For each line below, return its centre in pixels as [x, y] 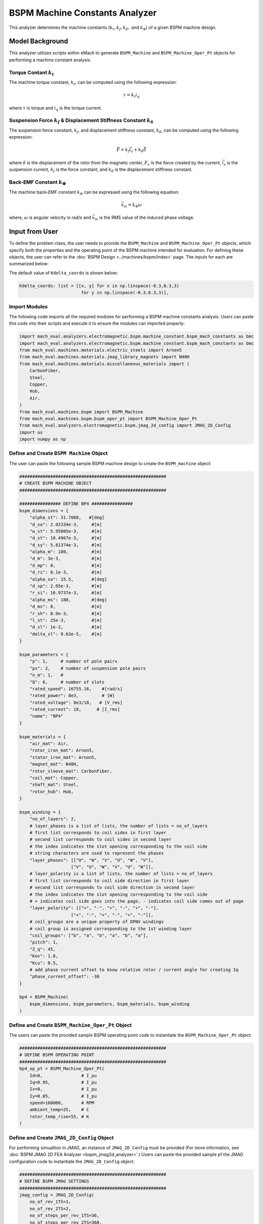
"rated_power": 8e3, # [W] [72, 696]
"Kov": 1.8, [44, 956]
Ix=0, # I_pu [63, 1089]
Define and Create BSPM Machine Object [58, 453]
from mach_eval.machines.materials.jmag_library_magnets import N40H [104, 357]
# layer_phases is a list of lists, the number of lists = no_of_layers [119, 826]
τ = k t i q [131, 95]
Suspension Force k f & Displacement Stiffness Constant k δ [81, 121]
